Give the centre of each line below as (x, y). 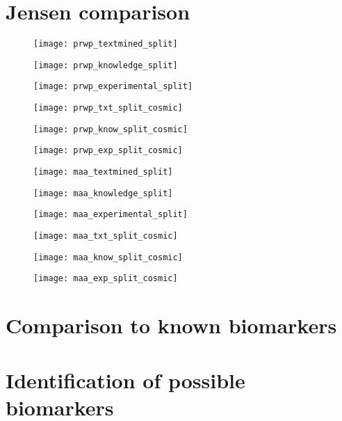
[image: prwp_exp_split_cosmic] (108, 151)
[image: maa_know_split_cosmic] (108, 257)
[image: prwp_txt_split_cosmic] (108, 108)
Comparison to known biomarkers (171, 325)
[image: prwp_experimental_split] (113, 87)
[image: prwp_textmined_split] (106, 44)
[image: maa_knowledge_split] (103, 193)
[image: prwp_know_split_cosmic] (111, 129)
